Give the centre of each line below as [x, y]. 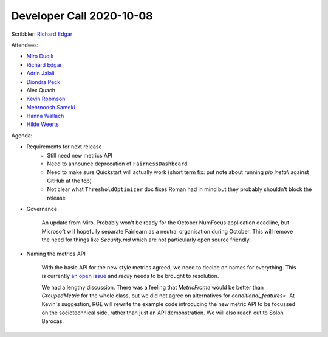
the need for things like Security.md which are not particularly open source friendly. [146, 240]
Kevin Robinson [46, 99]
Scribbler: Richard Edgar [42, 34]
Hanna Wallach [45, 116]
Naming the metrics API [56, 254]
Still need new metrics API [80, 155]
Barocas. [53, 321]
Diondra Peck [43, 82]
